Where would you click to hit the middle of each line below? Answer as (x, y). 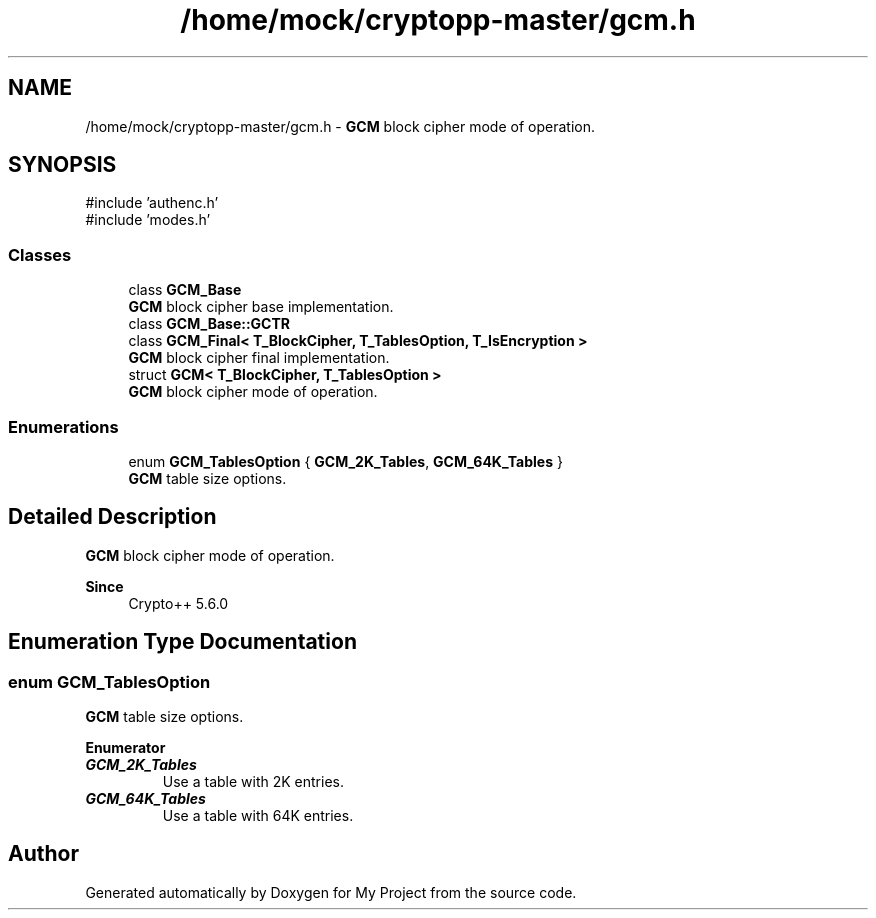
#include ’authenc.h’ (152, 203)
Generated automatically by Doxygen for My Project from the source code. (331, 892)
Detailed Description (112, 517)
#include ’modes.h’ (148, 220)
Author (43, 854)
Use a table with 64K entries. (258, 815)
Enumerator (125, 747)
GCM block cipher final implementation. (259, 358)
